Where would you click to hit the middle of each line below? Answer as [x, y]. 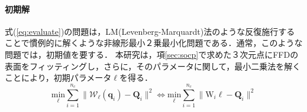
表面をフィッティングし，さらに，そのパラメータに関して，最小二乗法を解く [153, 66]
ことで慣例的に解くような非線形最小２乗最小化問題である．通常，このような [154, 43]
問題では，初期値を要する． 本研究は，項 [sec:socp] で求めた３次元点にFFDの [152, 54]
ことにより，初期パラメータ [58, 78]
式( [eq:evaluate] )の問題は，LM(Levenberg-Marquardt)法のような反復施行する [150, 31]
